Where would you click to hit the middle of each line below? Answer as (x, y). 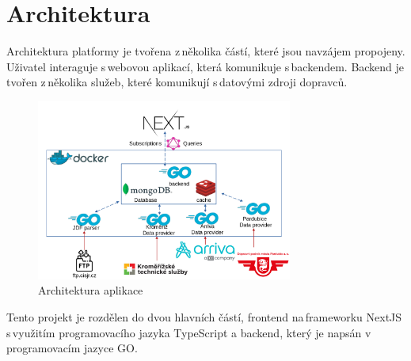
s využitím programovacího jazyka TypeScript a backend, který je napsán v (189, 332)
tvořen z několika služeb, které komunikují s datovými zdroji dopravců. (177, 82)
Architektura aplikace (91, 290)
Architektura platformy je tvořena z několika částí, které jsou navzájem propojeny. (206, 51)
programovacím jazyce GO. (72, 348)
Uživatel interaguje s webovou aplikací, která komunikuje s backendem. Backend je (205, 66)
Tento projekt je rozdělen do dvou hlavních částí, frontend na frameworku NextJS (204, 316)
